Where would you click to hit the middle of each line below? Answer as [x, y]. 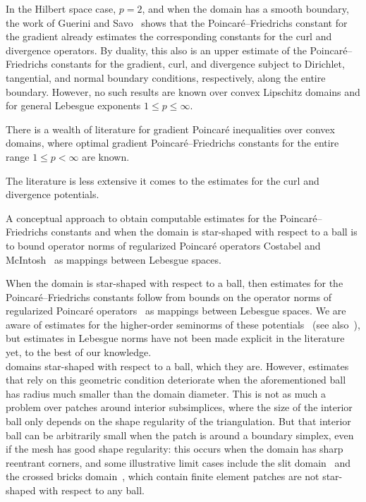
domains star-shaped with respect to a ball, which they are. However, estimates [177, 366]
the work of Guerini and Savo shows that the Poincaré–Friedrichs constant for [177, 22]
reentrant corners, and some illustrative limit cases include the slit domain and [178, 462]
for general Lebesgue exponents [73, 105]
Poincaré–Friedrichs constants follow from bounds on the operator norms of [169, 296]
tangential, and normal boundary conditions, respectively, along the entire [166, 77]
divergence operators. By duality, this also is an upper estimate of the [156, 50]
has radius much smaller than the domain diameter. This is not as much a [166, 393]
